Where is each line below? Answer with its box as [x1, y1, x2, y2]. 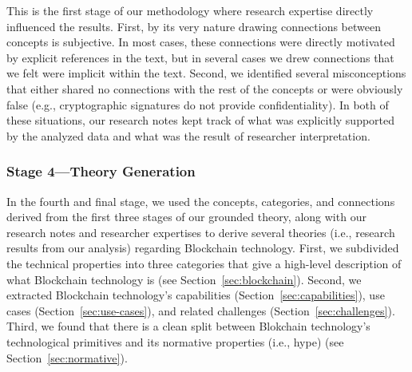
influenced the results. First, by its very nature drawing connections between [6, 18, 381, 34]
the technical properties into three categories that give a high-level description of [6, 255, 402, 271]
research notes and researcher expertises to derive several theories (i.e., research [6, 224, 395, 240]
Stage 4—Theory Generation [6, 161, 196, 181]
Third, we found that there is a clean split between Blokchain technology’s [6, 318, 370, 334]
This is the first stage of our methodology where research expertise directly [6, 2, 374, 18]
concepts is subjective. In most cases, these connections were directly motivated [6, 34, 395, 50]
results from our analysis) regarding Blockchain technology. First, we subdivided [6, 239, 399, 256]
